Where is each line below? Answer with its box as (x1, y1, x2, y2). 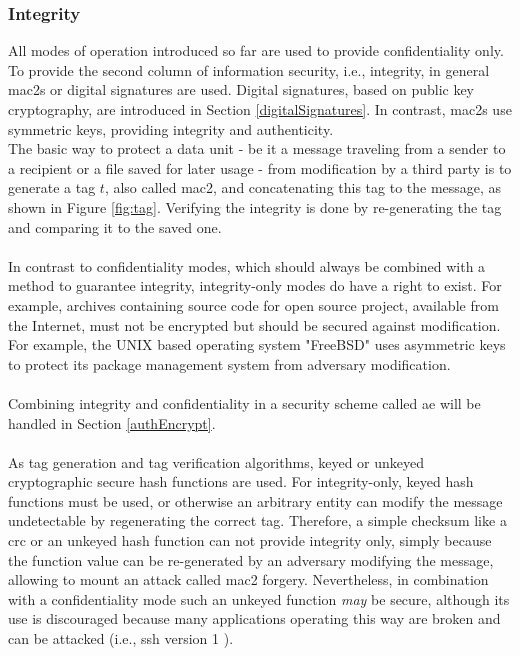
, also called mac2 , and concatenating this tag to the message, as (104, 177, 502, 198)
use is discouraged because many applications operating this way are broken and (8, 608, 501, 629)
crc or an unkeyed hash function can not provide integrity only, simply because (8, 530, 492, 551)
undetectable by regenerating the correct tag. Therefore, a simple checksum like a (8, 510, 507, 531)
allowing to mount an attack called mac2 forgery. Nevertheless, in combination (8, 569, 489, 590)
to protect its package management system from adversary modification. (8, 353, 451, 374)
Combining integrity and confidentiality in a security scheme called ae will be (8, 392, 481, 413)
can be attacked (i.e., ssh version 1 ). (8, 628, 234, 649)
